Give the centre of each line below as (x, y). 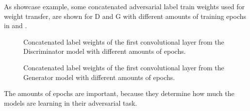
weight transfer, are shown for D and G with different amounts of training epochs (125, 16)
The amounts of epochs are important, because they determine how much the (119, 93)
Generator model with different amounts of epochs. (99, 77)
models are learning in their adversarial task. (71, 103)
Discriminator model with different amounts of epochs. (105, 51)
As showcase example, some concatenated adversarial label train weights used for (125, 6)
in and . (16, 25)
